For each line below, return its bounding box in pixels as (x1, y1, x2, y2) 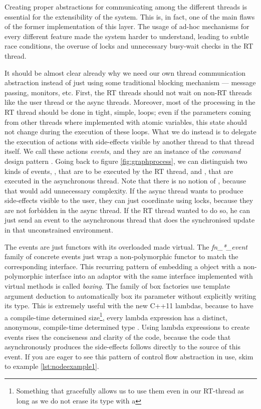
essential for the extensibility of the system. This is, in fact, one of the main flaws (5, 11, 255, 22)
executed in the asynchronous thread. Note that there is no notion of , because (5, 175, 246, 186)
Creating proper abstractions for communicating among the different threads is (5, 2, 247, 12)
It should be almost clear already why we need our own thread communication (5, 67, 245, 78)
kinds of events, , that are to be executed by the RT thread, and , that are (5, 165, 233, 176)
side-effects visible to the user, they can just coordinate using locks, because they (5, 195, 253, 206)
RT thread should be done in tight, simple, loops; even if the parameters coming (5, 106, 251, 117)
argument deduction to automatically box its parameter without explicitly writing (5, 290, 256, 301)
